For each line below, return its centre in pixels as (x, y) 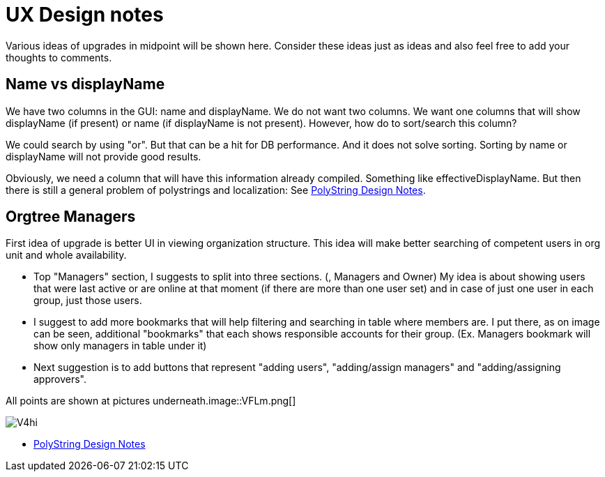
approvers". (60, 379)
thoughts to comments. (59, 57)
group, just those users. (88, 301)
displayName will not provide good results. (104, 156)
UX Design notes (85, 15)
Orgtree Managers (71, 217)
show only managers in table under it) (120, 346)
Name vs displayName (85, 84)
